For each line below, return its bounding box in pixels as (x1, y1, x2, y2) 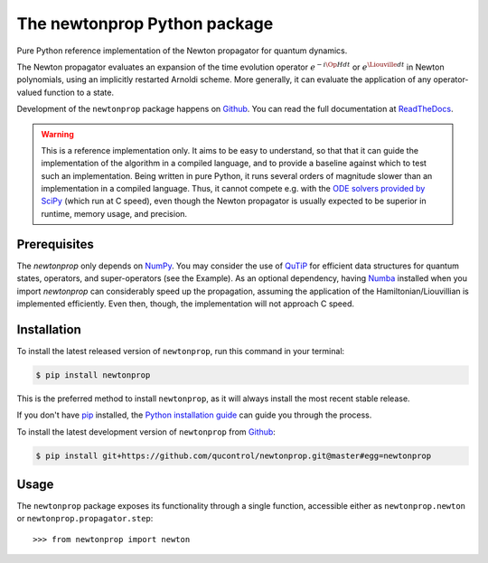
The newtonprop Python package (16, 14, 274, 33)
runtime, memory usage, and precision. (41, 208, 188, 219)
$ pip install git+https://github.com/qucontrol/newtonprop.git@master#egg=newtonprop (35, 450, 432, 461)
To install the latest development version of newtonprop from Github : (16, 426, 276, 437)
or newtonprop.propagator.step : (16, 513, 154, 524)
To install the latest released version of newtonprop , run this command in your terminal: (16, 345, 345, 356)
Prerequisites (16, 236, 94, 252)
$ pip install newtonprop (35, 370, 151, 380)
